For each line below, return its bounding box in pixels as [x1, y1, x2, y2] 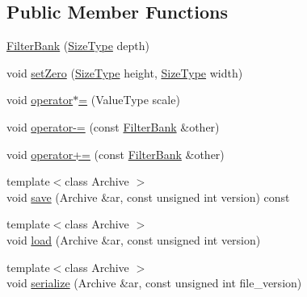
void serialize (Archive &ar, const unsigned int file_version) [6, 274, 302, 291]
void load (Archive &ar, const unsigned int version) [6, 231, 261, 248]
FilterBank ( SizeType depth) [6, 37, 150, 54]
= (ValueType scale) [78, 91, 180, 108]
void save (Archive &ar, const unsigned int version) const [6, 188, 290, 205]
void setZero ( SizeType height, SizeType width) [6, 64, 243, 81]
